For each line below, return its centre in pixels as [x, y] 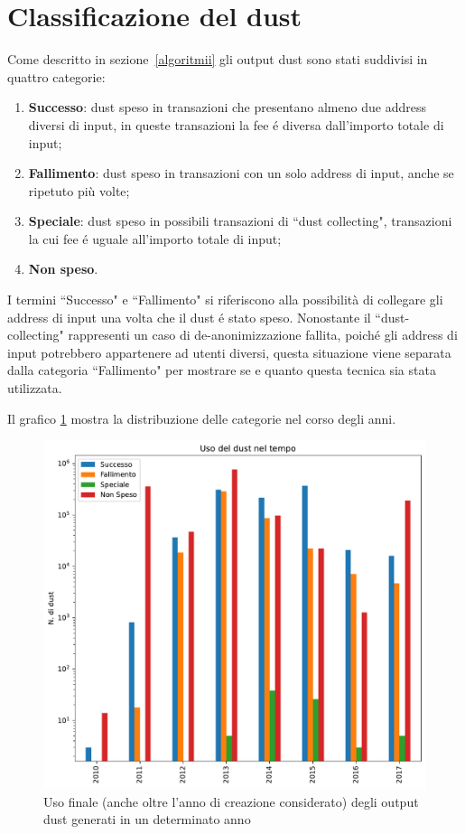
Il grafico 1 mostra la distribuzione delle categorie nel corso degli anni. [202, 418]
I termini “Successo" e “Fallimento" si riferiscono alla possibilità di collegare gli [225, 300]
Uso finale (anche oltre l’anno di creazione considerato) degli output [231, 801]
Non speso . [63, 269]
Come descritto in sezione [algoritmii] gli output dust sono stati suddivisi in [218, 59]
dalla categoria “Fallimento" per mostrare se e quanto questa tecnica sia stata [222, 370]
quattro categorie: [56, 76]
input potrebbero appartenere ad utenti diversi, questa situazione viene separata [229, 352]
